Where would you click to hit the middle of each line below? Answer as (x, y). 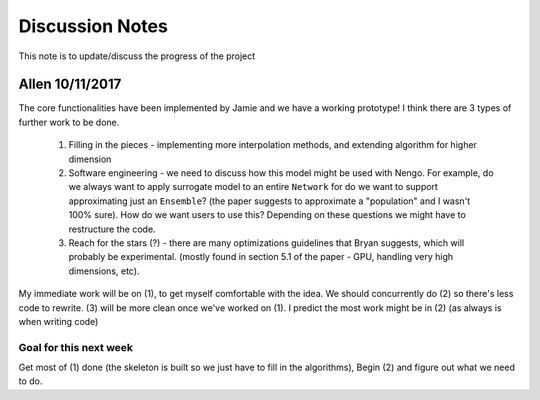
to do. (30, 381)
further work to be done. (69, 122)
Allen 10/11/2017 (70, 84)
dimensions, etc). (104, 271)
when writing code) (58, 321)
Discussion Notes (93, 26)
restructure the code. (112, 229)
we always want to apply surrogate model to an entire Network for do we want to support (253, 187)
